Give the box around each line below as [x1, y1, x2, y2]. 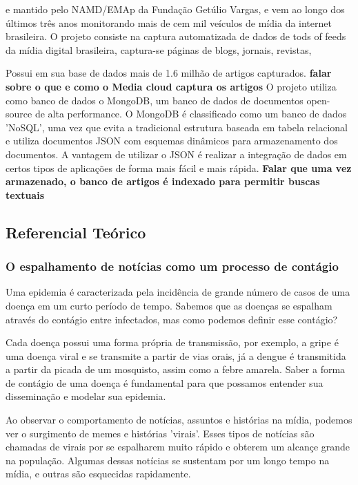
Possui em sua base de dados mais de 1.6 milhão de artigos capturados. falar [6, 66, 332, 80]
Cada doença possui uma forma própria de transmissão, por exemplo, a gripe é [6, 335, 339, 350]
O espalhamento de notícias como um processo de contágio [6, 258, 339, 275]
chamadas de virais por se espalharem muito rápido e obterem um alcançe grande [6, 439, 350, 454]
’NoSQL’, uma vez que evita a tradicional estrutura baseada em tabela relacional [6, 120, 348, 134]
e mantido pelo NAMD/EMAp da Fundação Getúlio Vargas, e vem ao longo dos [6, 2, 345, 16]
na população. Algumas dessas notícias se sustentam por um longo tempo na [6, 453, 330, 467]
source [6, 106, 32, 121]
